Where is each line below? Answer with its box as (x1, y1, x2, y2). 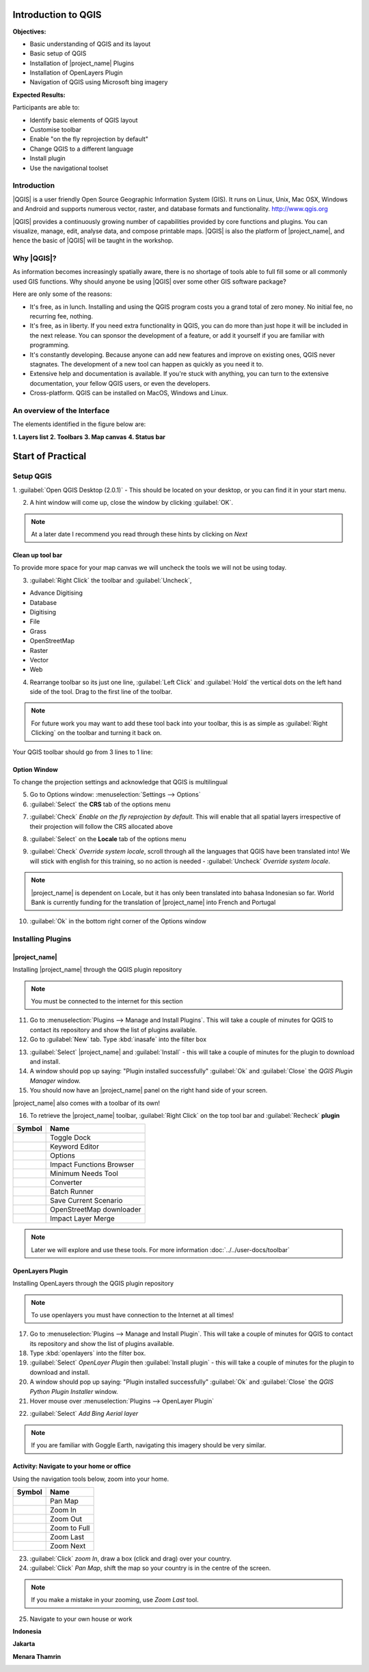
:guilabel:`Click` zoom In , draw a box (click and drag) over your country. (29, 1554, 232, 1562)
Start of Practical (12, 451, 87, 462)
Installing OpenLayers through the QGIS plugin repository (12, 1280, 174, 1288)
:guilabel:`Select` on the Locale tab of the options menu (29, 834, 187, 843)
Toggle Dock (50, 1133, 92, 1143)
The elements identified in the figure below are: (12, 420, 146, 428)
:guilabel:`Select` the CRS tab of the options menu (29, 800, 171, 808)
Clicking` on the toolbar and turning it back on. (31, 729, 162, 737)
